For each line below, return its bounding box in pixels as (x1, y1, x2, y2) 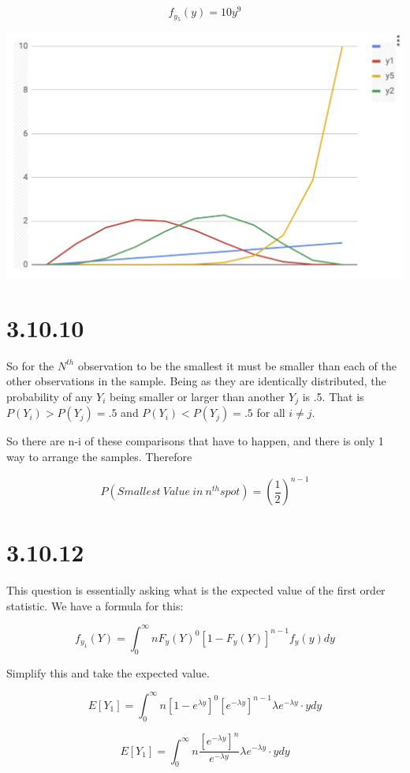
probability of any (6, 388, 93, 404)
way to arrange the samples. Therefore (6, 448, 192, 464)
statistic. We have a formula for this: (6, 597, 184, 614)
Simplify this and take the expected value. (6, 664, 210, 681)
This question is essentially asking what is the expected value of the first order (6, 582, 386, 599)
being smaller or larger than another (109, 388, 285, 404)
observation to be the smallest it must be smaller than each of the (77, 357, 397, 373)
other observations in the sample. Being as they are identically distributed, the (6, 373, 386, 389)
